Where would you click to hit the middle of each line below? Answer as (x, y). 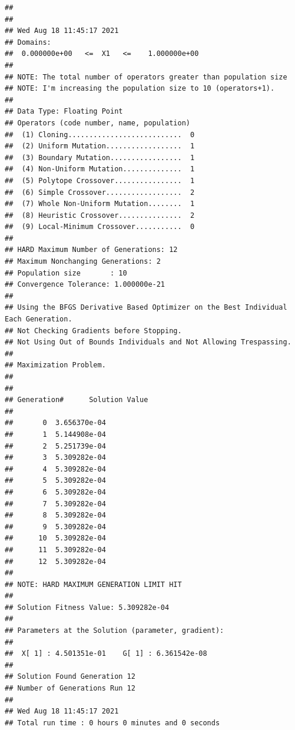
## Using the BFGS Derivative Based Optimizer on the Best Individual (146, 308)
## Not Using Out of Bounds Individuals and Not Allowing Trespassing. (148, 342)
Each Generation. (39, 319)
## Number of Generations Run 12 (70, 688)
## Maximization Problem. (55, 365)
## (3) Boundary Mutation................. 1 (100, 157)
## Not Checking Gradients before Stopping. (93, 331)
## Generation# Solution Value (77, 400)
